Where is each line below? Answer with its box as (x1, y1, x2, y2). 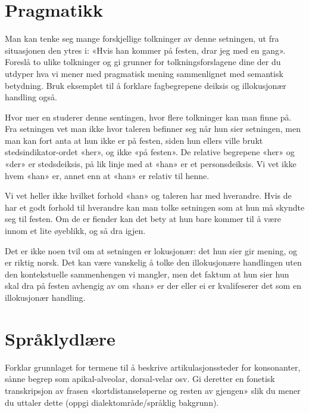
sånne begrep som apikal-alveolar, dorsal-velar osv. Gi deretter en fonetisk (5, 372, 275, 385)
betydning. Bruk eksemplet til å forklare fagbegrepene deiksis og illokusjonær (5, 79, 286, 91)
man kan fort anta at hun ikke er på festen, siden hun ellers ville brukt (5, 134, 263, 146)
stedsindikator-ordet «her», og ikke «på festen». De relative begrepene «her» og (5, 146, 295, 158)
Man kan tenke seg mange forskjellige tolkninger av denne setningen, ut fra (5, 32, 279, 45)
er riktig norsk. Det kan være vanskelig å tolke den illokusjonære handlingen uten (5, 256, 302, 269)
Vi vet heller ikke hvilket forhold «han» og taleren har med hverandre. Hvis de (5, 189, 292, 202)
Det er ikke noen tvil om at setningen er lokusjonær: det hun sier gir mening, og (5, 244, 298, 257)
